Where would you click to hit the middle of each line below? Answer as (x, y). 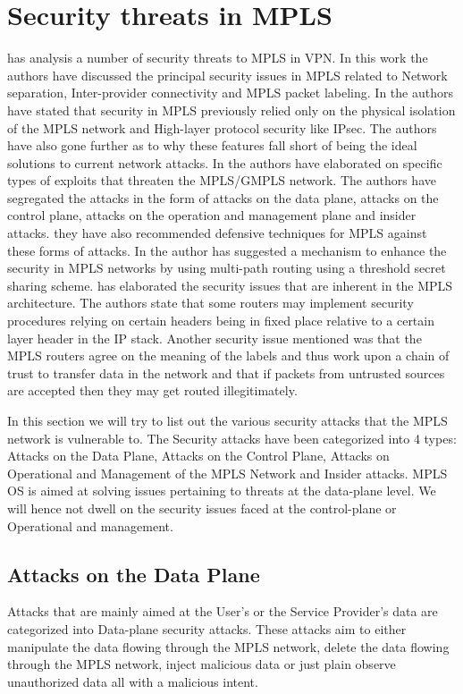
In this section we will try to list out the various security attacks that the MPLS (227, 420)
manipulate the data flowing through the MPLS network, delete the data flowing (228, 646)
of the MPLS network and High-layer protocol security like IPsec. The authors (222, 127)
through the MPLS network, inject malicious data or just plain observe (202, 664)
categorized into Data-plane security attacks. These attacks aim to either (207, 628)
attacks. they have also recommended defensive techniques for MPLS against (217, 233)
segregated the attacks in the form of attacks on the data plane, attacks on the (223, 197)
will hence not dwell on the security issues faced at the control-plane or (202, 508)
